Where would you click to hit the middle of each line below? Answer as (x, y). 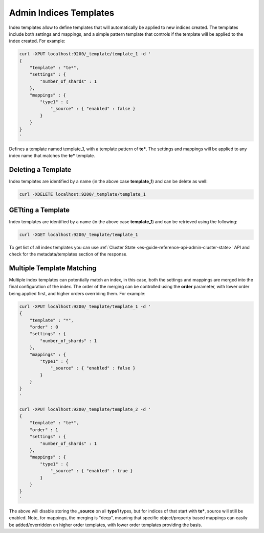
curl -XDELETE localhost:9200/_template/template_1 (83, 194)
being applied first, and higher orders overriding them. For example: (77, 293)
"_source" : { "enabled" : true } (91, 471)
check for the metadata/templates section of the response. (68, 254)
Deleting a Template (40, 170)
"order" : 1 (44, 430)
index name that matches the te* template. (52, 156)
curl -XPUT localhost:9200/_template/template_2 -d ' (85, 409)
